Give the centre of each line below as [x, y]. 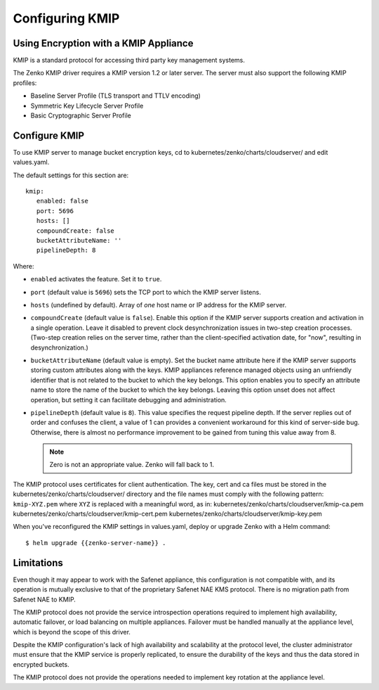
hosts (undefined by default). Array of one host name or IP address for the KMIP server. [159, 305]
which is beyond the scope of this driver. [72, 632]
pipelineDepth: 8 [66, 250]
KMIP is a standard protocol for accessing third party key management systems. [129, 60]
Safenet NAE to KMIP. [45, 599]
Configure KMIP [48, 135]
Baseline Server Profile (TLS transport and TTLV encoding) [116, 96]
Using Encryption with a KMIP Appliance [103, 43]
